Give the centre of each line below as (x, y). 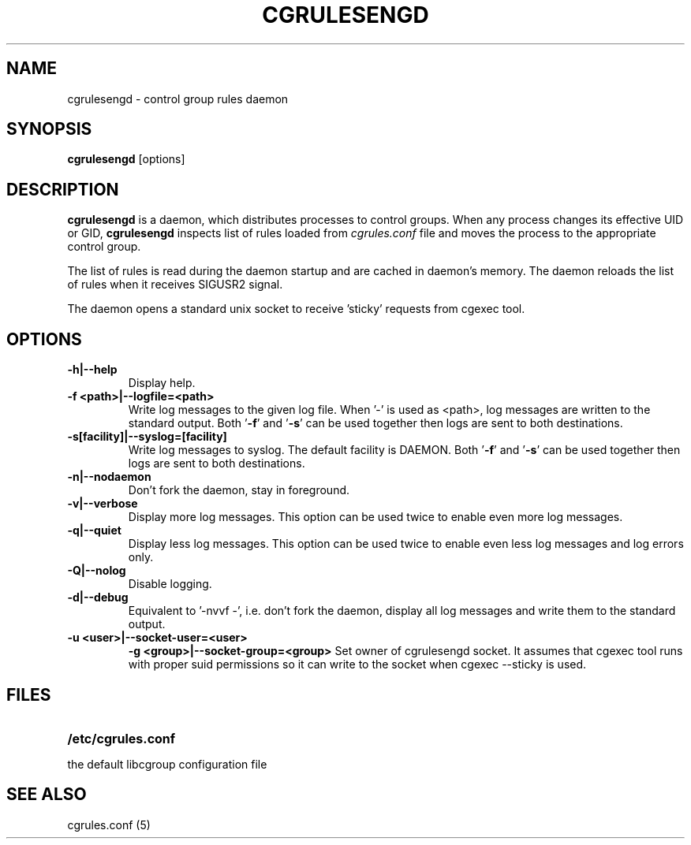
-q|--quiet (94, 530)
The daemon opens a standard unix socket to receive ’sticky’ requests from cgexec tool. (296, 309)
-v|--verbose (103, 504)
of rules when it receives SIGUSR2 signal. (175, 285)
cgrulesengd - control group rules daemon (178, 99)
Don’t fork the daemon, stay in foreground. (239, 490)
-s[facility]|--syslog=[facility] (147, 437)
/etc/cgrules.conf (121, 738)
